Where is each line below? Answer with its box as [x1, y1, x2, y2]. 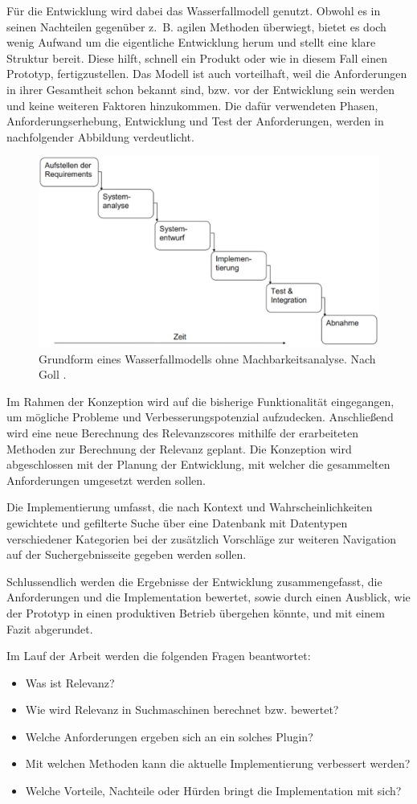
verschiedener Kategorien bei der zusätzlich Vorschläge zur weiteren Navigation [6, 530, 397, 547]
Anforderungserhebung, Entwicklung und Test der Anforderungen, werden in [6, 113, 384, 129]
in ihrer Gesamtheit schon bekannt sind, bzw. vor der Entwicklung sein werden [6, 80, 395, 97]
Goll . [39, 366, 67, 383]
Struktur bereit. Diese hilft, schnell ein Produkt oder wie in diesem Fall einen [6, 49, 387, 66]
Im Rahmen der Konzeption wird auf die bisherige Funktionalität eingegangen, [6, 392, 395, 409]
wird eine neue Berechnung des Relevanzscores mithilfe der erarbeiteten [6, 424, 358, 441]
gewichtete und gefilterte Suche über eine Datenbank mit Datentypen [6, 514, 348, 531]
